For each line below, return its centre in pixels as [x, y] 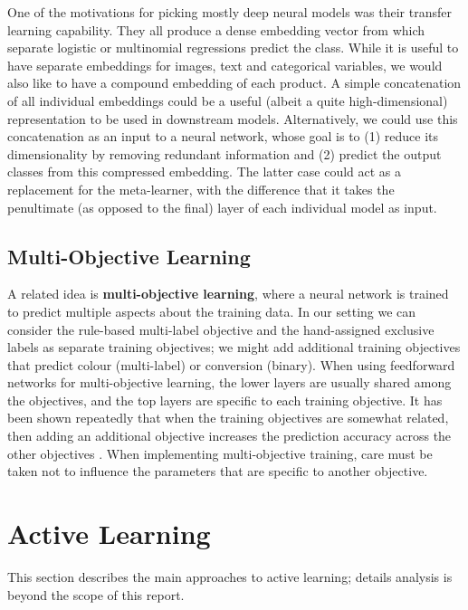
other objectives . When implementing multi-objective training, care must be [220, 453]
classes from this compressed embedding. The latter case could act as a [205, 172]
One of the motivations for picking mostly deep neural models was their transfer [229, 12]
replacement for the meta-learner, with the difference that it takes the [201, 189]
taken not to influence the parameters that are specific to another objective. [218, 471]
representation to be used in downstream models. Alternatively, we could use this [233, 118]
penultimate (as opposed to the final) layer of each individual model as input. [222, 207]
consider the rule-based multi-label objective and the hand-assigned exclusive [221, 329]
